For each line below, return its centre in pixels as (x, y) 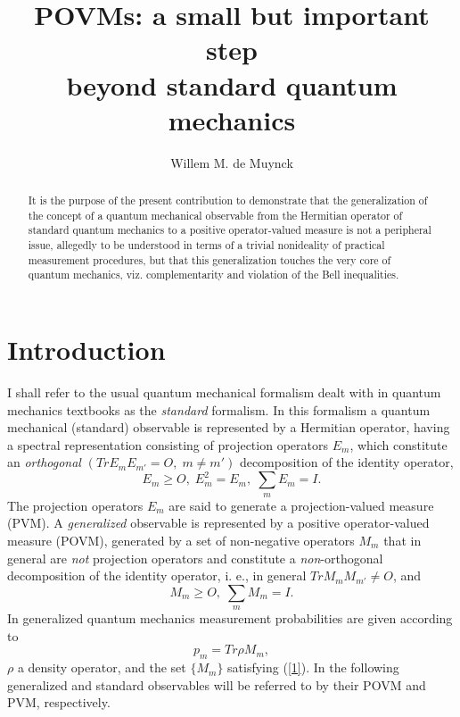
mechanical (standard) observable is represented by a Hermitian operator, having (229, 427)
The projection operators (75, 505)
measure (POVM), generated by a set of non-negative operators (181, 540)
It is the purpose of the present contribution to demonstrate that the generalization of (228, 200)
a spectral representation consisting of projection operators (168, 444)
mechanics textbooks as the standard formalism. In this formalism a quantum (219, 409)
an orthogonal (44, 462)
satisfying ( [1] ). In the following (313, 667)
